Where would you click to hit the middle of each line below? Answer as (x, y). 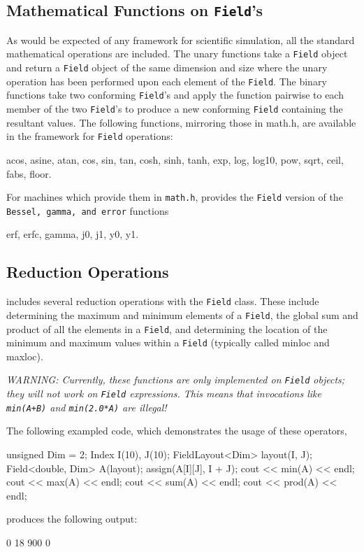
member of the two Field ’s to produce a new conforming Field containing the (175, 108)
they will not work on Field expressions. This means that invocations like (164, 394)
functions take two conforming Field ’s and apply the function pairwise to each (175, 95)
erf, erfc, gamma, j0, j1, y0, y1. (73, 234)
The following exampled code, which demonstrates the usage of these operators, (177, 431)
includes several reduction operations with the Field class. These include (163, 301)
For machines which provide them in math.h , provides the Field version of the (175, 197)
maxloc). (25, 356)
